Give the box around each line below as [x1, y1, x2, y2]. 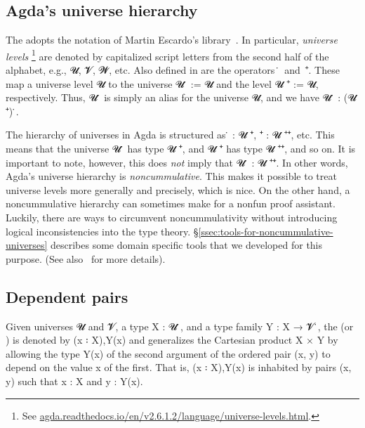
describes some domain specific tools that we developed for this [50, 238, 323, 252]
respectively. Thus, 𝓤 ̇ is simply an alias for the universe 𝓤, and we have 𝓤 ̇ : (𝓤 [6, 90, 357, 105]
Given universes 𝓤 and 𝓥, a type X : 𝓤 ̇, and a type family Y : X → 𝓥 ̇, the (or [6, 318, 354, 333]
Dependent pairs [6, 285, 128, 307]
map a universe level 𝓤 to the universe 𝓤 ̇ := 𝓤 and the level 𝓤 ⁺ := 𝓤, [6, 76, 319, 91]
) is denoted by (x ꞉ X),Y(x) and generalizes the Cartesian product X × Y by [6, 332, 338, 347]
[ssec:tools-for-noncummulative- [198, 223, 333, 238]
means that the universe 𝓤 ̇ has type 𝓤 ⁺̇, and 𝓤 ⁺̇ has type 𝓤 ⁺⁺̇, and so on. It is [6, 141, 356, 156]
